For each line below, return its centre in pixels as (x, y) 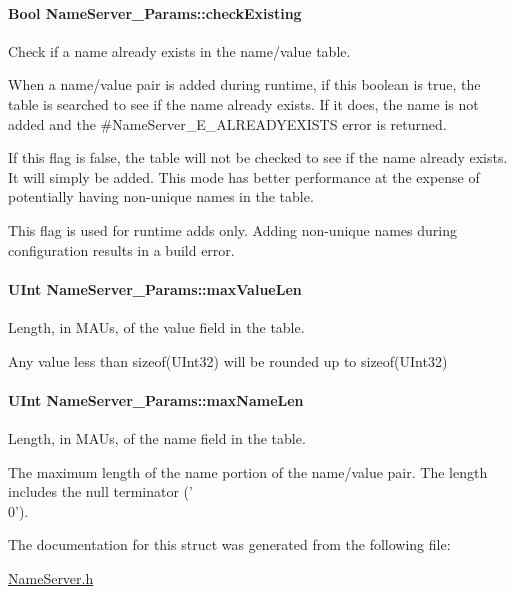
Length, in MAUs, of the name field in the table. (157, 437)
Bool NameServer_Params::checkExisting (155, 12)
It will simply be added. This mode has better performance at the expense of (244, 176)
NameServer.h (51, 577)
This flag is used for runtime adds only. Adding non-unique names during (232, 229)
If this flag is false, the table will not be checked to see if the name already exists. (258, 157)
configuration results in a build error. (121, 249)
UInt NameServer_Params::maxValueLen (155, 288)
